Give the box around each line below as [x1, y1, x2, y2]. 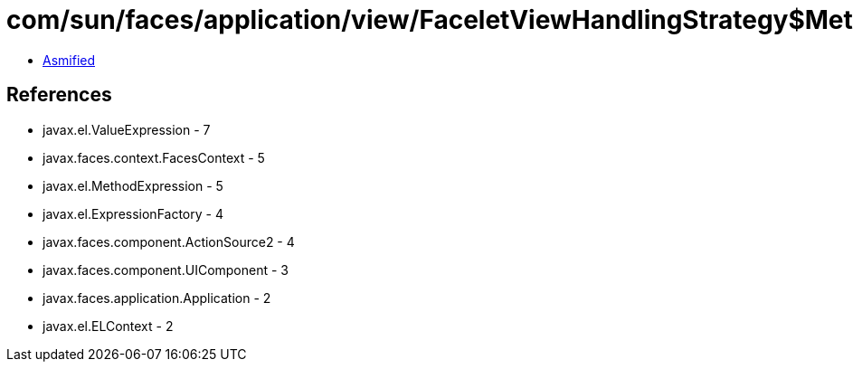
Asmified [43, 52, 96, 68]
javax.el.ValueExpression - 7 [43, 121, 211, 137]
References [6, 83, 112, 107]
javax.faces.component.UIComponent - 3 [43, 261, 289, 278]
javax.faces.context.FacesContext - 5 [43, 149, 265, 166]
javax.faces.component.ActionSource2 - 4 [43, 233, 295, 250]
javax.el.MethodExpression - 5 [43, 177, 223, 194]
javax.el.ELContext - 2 [43, 317, 174, 334]
